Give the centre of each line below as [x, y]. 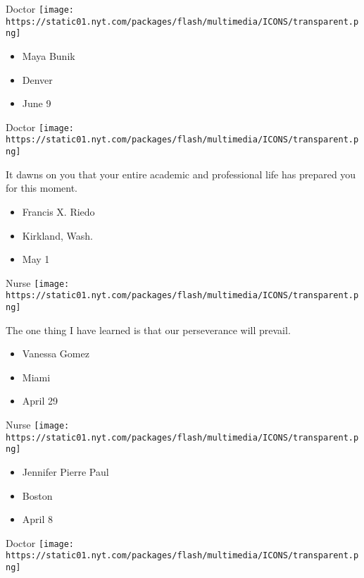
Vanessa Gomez [56, 353]
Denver [37, 79]
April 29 [40, 401]
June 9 [37, 103]
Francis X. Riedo [58, 211]
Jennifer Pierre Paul [65, 472]
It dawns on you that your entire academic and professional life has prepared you [181, 174]
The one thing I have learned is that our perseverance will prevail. [148, 330]
